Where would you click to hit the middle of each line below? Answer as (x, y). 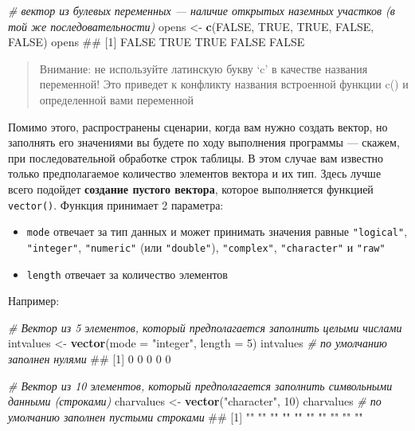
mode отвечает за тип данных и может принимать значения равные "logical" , (217, 231)
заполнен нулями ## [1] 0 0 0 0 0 (90, 358)
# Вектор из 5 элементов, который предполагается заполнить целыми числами (205, 327)
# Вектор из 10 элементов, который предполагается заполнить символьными (200, 385)
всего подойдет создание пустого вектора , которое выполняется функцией (191, 188)
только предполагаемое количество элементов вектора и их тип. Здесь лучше (195, 173)
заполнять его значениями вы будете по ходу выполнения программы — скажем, (204, 142)
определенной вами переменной (117, 99)
